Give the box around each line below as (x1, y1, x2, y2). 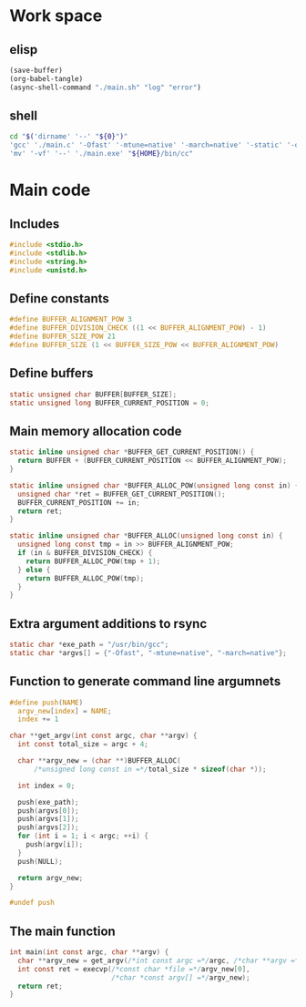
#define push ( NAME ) (9, 698, 84, 707)
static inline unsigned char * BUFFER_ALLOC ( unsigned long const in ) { (9, 531, 283, 540)
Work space (9, 5, 103, 26)
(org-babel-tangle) (9, 74, 84, 83)
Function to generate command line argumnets (9, 673, 281, 689)
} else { (17, 565, 51, 574)
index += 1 (17, 714, 59, 724)
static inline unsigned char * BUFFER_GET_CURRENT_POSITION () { (9, 447, 255, 457)
